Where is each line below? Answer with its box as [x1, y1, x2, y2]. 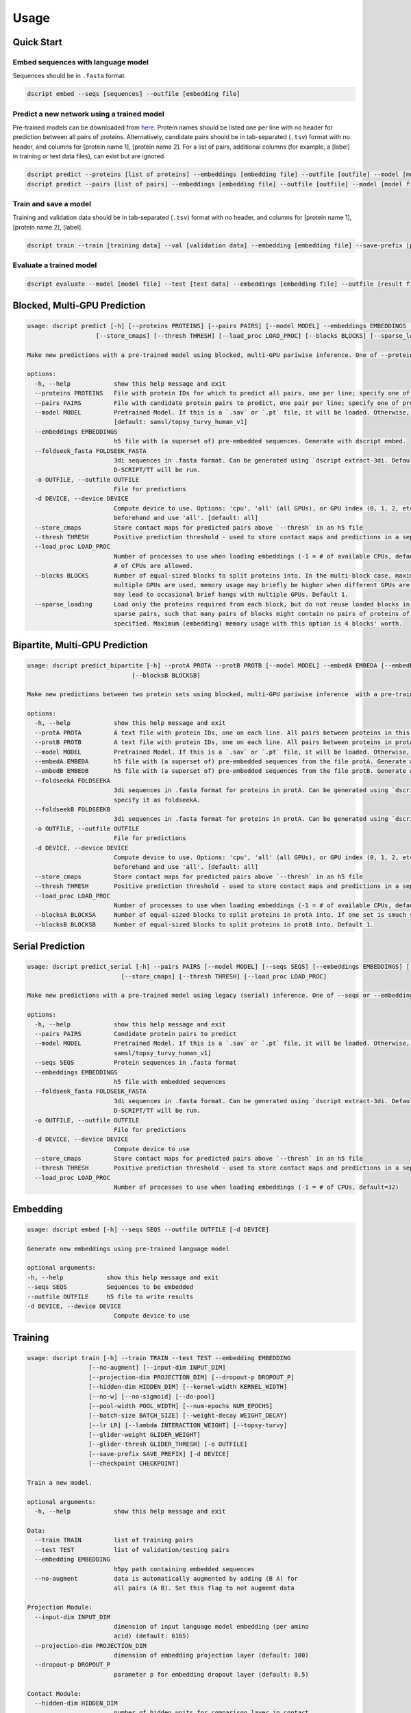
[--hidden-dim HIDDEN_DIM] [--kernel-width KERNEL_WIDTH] [88, 1383, 288, 1391]
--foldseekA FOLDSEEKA [34, 776, 111, 785]
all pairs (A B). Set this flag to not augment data [113, 1584, 295, 1592]
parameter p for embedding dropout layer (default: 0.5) [113, 1671, 310, 1678]
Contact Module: [27, 1690, 82, 1697]
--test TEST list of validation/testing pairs [34, 1546, 229, 1553]
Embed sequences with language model [12, 57, 149, 66]
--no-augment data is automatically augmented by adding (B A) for [34, 1575, 298, 1582]
